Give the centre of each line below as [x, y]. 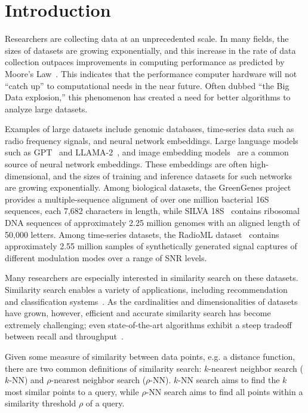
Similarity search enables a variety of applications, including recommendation [146, 289]
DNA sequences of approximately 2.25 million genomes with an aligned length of [152, 223]
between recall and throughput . [64, 336]
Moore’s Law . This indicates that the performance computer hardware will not [151, 73]
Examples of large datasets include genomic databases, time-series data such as [150, 129]
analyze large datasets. [46, 108]
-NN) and [27, 380]
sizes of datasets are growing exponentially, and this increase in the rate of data [150, 50]
